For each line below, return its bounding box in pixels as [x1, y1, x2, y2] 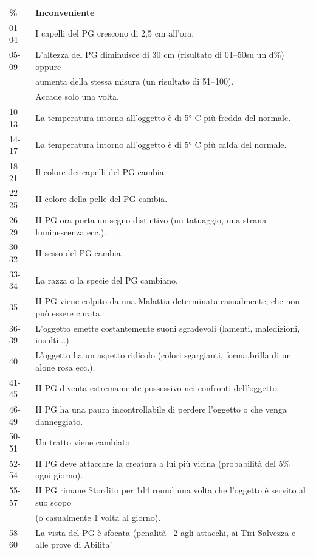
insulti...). [35, 333, 72, 346]
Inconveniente [35, 5, 95, 18]
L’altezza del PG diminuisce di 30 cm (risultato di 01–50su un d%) [35, 48, 284, 61]
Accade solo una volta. [35, 90, 119, 103]
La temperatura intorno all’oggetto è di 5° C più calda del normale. [35, 138, 287, 151]
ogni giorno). [35, 469, 83, 481]
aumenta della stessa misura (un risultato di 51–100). [35, 75, 234, 88]
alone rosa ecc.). [35, 360, 95, 373]
